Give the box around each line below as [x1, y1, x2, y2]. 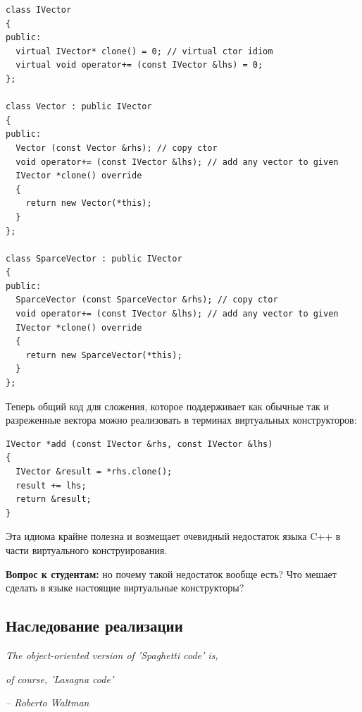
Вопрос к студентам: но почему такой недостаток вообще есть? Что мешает [6, 566, 337, 581]
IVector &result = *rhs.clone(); [15, 467, 173, 477]
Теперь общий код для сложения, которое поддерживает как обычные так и [6, 398, 330, 413]
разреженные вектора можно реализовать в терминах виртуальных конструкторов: [6, 412, 357, 427]
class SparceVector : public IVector [6, 253, 182, 264]
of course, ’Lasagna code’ [6, 671, 114, 686]
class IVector [6, 5, 72, 15]
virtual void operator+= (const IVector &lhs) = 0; [15, 60, 263, 70]
